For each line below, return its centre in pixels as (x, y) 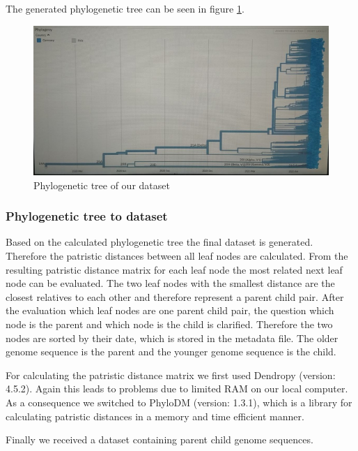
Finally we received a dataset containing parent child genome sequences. (159, 439)
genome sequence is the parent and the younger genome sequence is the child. (171, 352)
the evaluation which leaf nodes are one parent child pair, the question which (170, 310)
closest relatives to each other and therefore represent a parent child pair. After (175, 296)
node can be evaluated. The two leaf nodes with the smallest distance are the (170, 283)
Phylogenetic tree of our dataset (102, 185)
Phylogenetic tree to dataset (87, 216)
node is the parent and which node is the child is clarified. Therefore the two (169, 324)
